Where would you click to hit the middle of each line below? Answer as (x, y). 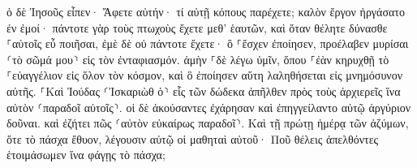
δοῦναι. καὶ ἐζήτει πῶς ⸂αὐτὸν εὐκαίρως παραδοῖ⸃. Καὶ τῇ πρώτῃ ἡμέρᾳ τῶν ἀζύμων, (208, 123)
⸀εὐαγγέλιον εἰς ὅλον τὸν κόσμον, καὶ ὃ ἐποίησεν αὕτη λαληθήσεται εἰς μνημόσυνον (204, 75)
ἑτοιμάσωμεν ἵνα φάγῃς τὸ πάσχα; (86, 155)
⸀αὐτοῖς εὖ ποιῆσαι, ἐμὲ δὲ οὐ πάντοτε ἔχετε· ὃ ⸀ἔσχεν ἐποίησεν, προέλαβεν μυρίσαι (208, 43)
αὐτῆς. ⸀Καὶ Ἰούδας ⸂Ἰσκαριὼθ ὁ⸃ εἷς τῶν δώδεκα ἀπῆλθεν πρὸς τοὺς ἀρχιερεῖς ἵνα (204, 90)
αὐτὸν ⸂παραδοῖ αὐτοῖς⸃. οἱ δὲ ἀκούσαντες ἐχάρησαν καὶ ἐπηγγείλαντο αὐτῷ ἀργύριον (208, 107)
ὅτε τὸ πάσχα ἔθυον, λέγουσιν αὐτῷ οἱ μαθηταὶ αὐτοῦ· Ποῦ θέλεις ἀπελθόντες (193, 138)
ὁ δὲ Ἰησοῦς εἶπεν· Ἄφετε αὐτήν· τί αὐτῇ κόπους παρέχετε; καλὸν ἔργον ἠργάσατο (206, 11)
